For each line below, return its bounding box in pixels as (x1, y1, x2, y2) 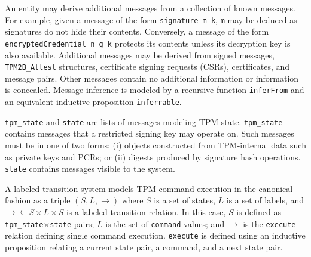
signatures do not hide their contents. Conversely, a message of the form (5, 25, 269, 38)
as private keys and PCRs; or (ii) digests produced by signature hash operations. (5, 150, 301, 163)
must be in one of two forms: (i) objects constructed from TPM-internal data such (5, 138, 306, 151)
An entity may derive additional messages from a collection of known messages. (5, 2, 295, 14)
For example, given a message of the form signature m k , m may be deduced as (5, 13, 297, 26)
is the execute (243, 217, 296, 230)
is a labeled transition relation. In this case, (66, 205, 226, 218)
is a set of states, (154, 194, 215, 206)
